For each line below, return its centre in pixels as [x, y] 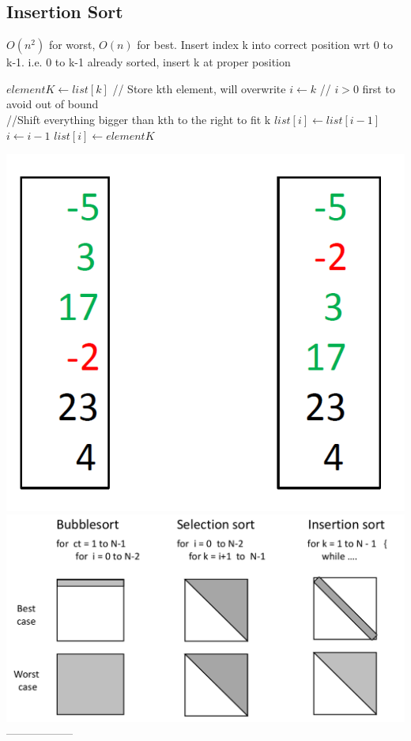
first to [379, 88]
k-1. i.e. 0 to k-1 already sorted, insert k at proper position [149, 62]
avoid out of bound [53, 104]
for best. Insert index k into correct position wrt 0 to [265, 45]
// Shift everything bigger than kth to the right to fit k [139, 119]
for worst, [72, 45]
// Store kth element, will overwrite [199, 88]
